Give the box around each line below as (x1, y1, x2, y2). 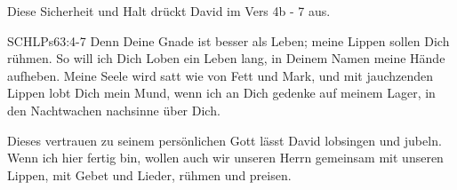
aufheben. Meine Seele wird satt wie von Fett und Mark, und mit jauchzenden (7, 66, 434, 84)
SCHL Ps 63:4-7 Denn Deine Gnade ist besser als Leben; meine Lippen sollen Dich (7, 31, 450, 50)
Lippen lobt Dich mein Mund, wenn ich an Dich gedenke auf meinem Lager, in (7, 83, 436, 102)
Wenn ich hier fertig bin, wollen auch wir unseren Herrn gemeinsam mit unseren (7, 148, 444, 167)
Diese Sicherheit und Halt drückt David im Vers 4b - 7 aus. (7, 2, 331, 20)
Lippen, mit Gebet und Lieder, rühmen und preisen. (7, 165, 292, 184)
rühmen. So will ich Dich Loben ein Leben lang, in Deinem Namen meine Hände (7, 49, 445, 67)
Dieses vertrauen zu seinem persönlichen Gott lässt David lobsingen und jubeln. (7, 131, 442, 149)
